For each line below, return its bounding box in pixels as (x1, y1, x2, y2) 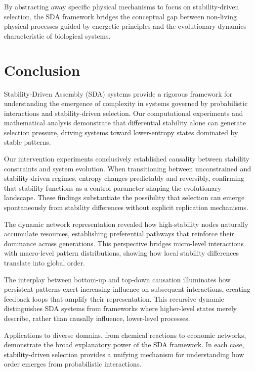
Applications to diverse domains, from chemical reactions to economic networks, (4, 329, 246, 340)
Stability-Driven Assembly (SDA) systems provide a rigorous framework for (4, 88, 233, 99)
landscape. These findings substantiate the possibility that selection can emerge (4, 192, 245, 203)
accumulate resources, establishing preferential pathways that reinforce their (4, 228, 234, 239)
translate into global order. (4, 258, 85, 267)
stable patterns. (4, 137, 51, 147)
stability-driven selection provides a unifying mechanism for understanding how (4, 349, 244, 359)
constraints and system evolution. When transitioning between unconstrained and (4, 163, 251, 173)
